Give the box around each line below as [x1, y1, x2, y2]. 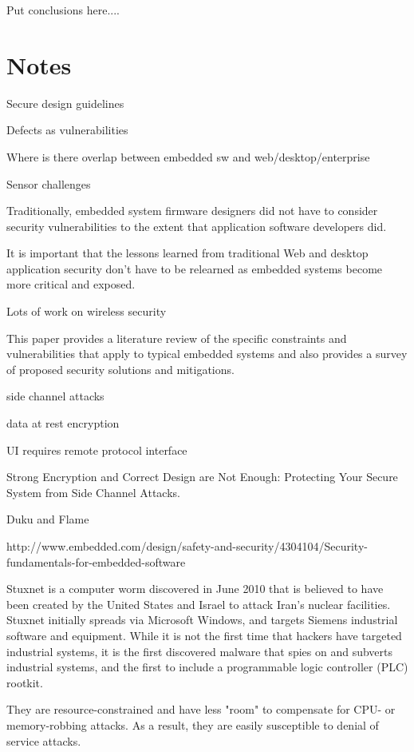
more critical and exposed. [6, 276, 136, 292]
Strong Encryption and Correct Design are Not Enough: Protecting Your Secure [6, 468, 398, 485]
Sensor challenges [6, 175, 91, 192]
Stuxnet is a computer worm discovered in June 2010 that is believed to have [6, 580, 384, 597]
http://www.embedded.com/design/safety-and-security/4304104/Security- [6, 538, 368, 554]
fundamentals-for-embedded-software [6, 553, 186, 570]
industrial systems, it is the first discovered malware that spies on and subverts [6, 643, 393, 659]
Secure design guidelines [6, 94, 124, 111]
